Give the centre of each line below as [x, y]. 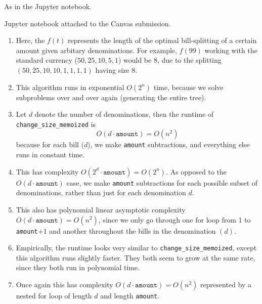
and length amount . [130, 295]
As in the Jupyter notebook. [48, 6]
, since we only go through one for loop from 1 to [174, 219]
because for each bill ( [50, 144]
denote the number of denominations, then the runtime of [124, 114]
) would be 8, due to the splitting [170, 60]
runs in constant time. [50, 155]
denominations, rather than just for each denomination [101, 192]
